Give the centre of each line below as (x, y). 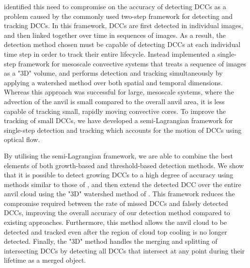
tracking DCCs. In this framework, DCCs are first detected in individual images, (124, 25)
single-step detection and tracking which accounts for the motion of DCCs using (123, 130)
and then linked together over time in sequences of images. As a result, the (115, 35)
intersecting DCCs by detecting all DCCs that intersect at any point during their (125, 250)
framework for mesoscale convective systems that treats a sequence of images (132, 63)
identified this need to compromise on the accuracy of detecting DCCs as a (115, 6)
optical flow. (22, 139)
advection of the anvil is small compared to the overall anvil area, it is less (114, 101)
